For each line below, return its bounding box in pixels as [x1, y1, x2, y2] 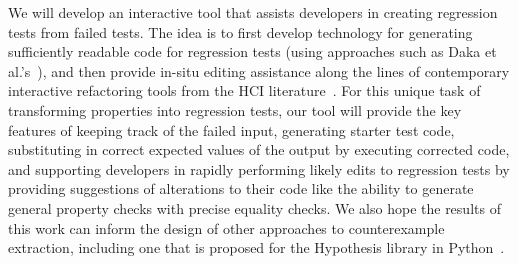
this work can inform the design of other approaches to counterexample [8, 217, 445, 238]
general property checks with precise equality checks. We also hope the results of [8, 197, 501, 218]
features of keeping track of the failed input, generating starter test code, [8, 119, 455, 140]
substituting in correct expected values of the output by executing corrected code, [8, 139, 510, 160]
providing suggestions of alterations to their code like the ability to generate [8, 178, 474, 199]
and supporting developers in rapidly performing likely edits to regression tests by [8, 158, 510, 179]
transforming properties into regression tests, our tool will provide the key [8, 99, 462, 120]
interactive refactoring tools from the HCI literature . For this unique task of [8, 80, 481, 101]
